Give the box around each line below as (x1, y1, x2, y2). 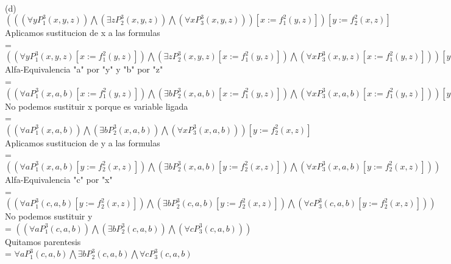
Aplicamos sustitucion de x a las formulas (5, 26, 160, 39)
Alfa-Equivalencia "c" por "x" (5, 173, 113, 185)
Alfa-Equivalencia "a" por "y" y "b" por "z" (5, 63, 163, 76)
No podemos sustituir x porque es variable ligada (5, 99, 188, 112)
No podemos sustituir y (5, 210, 93, 223)
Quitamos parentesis (5, 235, 81, 248)
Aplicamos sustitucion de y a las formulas (5, 136, 160, 149)
